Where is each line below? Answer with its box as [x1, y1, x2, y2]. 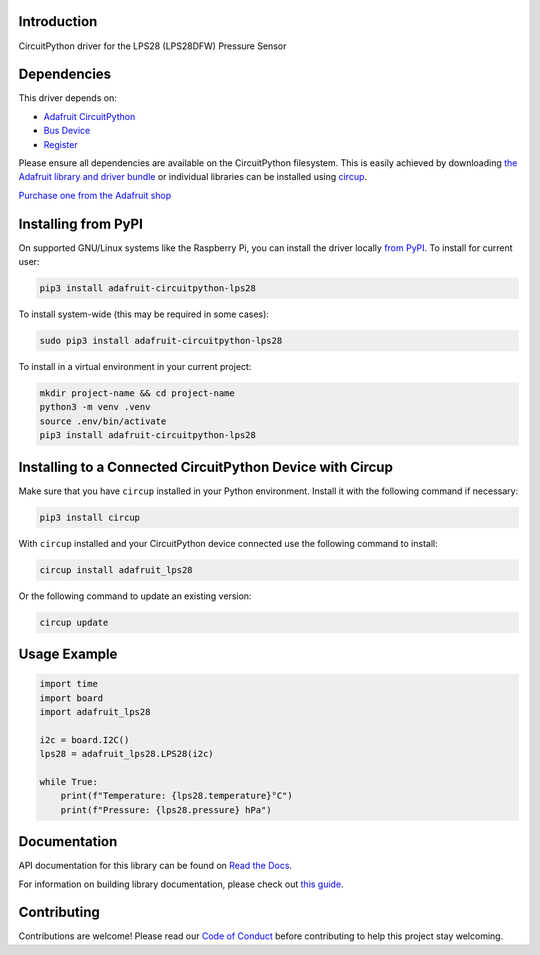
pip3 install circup [39, 511, 140, 523]
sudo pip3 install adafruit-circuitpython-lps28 [39, 335, 283, 347]
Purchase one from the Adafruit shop [18, 189, 172, 201]
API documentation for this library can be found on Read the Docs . [18, 860, 293, 872]
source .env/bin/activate [39, 415, 167, 427]
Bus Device [43, 125, 91, 137]
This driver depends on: [18, 92, 117, 104]
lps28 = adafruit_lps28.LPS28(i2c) [39, 748, 214, 760]
